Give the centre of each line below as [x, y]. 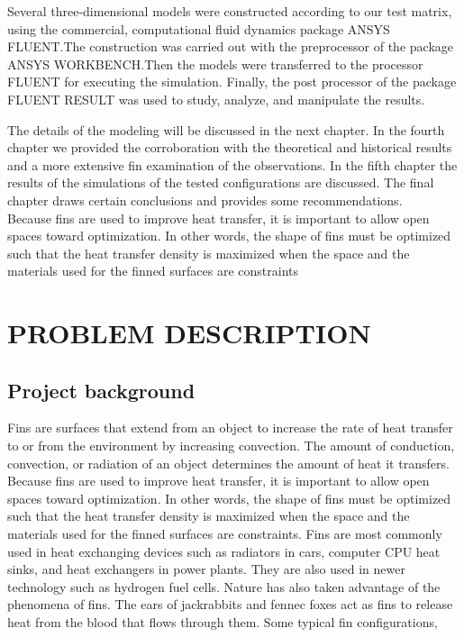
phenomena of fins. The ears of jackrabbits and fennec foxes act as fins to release [230, 604]
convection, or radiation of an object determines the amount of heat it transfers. [228, 463]
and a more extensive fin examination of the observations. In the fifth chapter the [232, 164]
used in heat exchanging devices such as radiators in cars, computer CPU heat [224, 551]
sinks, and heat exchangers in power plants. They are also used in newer [206, 569]
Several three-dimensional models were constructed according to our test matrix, [230, 11]
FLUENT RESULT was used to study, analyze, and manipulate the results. [216, 99]
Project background [101, 390]
